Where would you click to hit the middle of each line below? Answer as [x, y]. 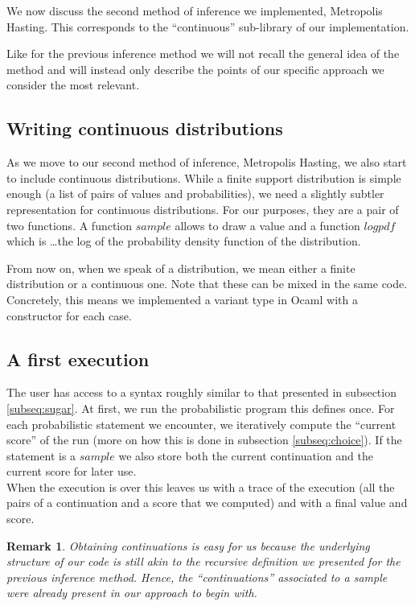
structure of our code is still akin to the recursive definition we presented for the [203, 561]
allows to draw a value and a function [267, 225]
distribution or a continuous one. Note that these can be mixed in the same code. [207, 284]
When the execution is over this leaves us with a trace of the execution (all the [201, 486]
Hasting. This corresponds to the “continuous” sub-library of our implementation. [208, 26]
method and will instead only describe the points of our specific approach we [195, 69]
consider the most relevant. [73, 85]
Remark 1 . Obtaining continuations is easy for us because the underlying [188, 545]
